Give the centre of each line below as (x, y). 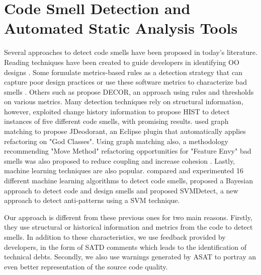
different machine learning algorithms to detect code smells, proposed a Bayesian (128, 181)
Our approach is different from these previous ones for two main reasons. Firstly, (128, 217)
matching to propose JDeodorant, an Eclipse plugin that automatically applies (125, 131)
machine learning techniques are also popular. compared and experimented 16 (124, 170)
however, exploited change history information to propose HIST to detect (117, 111)
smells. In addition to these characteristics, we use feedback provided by (115, 237)
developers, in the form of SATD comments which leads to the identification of (125, 247)
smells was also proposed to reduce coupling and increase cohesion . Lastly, (120, 160)
